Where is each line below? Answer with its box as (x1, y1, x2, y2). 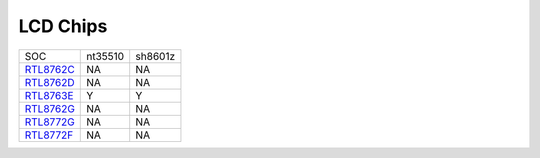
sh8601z (135, 49, 175, 63)
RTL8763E (24, 88, 74, 102)
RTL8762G (24, 101, 75, 115)
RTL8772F (24, 128, 74, 142)
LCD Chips (18, 15, 108, 37)
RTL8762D (24, 75, 75, 89)
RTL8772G (24, 115, 75, 129)
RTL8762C (24, 62, 75, 76)
